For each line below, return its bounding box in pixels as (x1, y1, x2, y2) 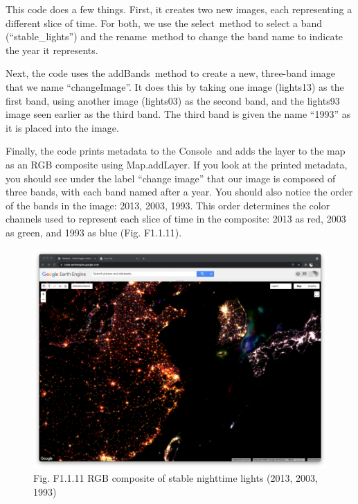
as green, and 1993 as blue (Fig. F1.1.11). (6, 225, 182, 239)
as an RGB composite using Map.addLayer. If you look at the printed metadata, (6, 157, 348, 171)
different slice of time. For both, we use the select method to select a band (6, 15, 323, 30)
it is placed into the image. (6, 120, 119, 134)
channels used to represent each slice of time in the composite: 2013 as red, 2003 (6, 211, 346, 226)
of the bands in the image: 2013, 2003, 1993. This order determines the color (6, 198, 330, 212)
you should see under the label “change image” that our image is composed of (6, 171, 336, 185)
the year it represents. (6, 42, 98, 57)
